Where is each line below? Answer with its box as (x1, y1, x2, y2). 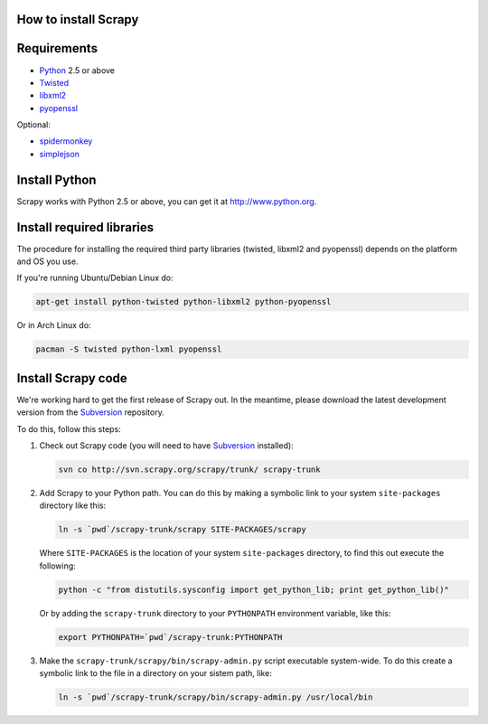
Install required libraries (16, 220, 155, 235)
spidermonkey (39, 136, 93, 146)
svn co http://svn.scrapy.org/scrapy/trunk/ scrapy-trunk (58, 465, 321, 475)
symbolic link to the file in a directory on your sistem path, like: (39, 668, 273, 679)
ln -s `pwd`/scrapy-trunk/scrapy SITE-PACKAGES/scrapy (58, 524, 306, 535)
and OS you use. (16, 256, 79, 267)
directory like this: (39, 500, 107, 511)
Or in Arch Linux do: (16, 320, 91, 331)
